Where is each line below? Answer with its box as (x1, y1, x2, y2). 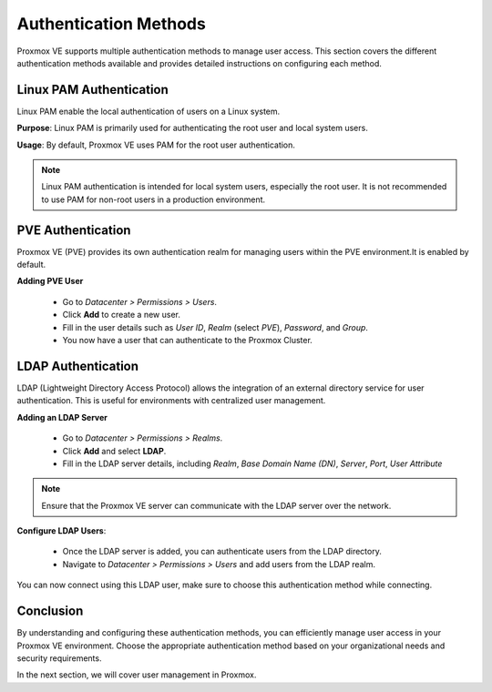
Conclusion (16, 604, 84, 619)
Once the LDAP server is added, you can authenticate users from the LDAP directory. (62, 546, 382, 557)
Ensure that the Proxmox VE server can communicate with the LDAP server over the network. (41, 500, 392, 511)
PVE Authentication (16, 222, 131, 238)
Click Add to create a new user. (62, 310, 181, 321)
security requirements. (16, 652, 102, 664)
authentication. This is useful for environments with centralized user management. (16, 395, 326, 406)
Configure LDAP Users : (16, 525, 107, 536)
